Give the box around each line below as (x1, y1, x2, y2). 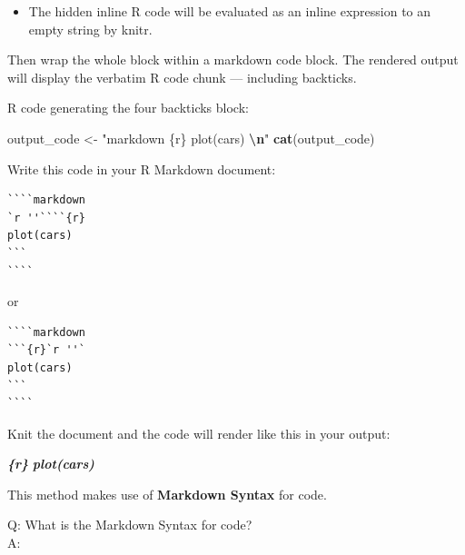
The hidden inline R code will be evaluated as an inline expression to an (28, 2, 431, 20)
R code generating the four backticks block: (7, 98, 249, 117)
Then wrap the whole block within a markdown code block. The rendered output (7, 50, 459, 69)
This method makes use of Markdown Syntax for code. (7, 484, 327, 503)
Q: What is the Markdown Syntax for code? (7, 515, 252, 534)
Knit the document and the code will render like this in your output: (7, 423, 391, 442)
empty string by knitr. (28, 19, 153, 38)
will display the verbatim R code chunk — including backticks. (7, 67, 357, 86)
